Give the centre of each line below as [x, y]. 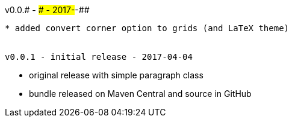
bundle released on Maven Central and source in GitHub [140, 94]
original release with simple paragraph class [116, 75]
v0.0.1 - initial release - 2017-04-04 [99, 57]
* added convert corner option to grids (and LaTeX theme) [147, 28]
